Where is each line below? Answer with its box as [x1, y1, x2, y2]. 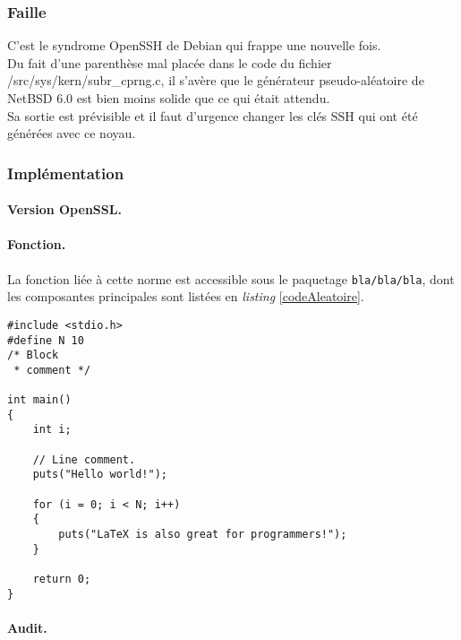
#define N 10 [7, 333, 84, 347]
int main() [7, 394, 72, 407]
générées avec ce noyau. [7, 124, 136, 143]
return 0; [32, 573, 91, 586]
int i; [32, 423, 72, 437]
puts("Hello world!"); [32, 468, 167, 481]
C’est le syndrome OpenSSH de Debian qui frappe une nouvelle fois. [7, 36, 381, 55]
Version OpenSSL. [7, 200, 122, 219]
